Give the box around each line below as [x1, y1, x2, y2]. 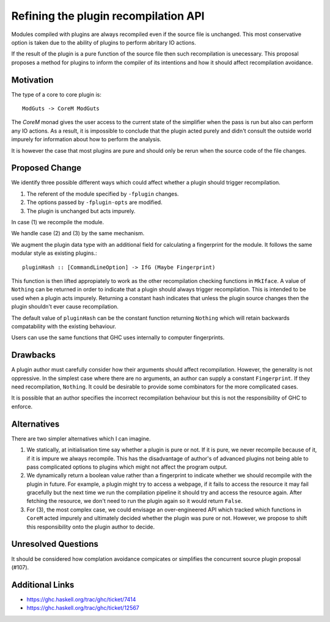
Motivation [11, 75, 54, 85]
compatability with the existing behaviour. [11, 323, 116, 330]
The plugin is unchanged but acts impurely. [26, 207, 136, 214]
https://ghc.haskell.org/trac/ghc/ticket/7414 [26, 596, 136, 603]
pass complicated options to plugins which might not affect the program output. [26, 463, 228, 470]
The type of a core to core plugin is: [11, 90, 102, 98]
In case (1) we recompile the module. [11, 219, 104, 226]
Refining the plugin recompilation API [11, 9, 205, 23]
